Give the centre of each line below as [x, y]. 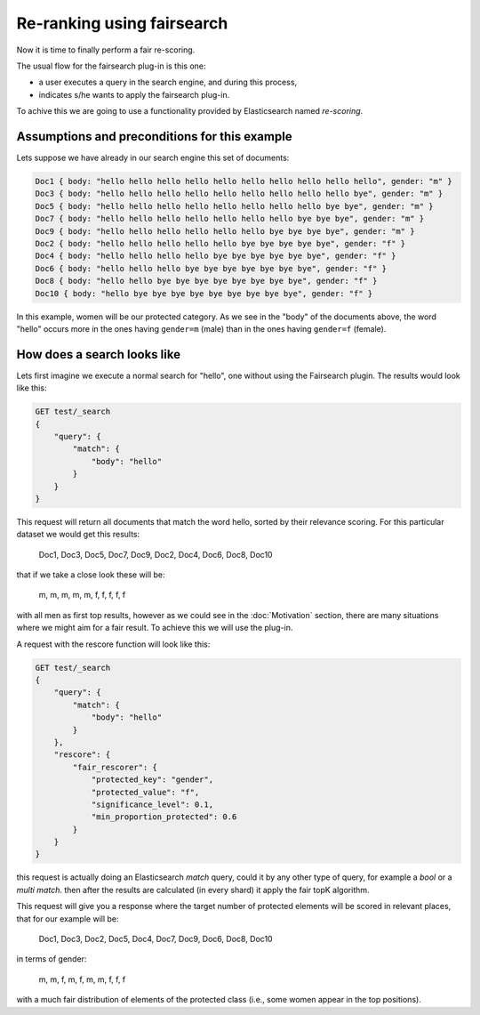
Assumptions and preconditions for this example [154, 137]
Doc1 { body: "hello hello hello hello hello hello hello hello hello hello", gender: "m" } [244, 181]
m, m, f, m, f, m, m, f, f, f [82, 979]
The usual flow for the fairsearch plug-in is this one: [111, 66]
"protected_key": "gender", [152, 780]
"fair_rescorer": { [115, 767]
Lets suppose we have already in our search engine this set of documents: [153, 158]
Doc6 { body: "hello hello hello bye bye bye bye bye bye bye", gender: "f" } [211, 268]
